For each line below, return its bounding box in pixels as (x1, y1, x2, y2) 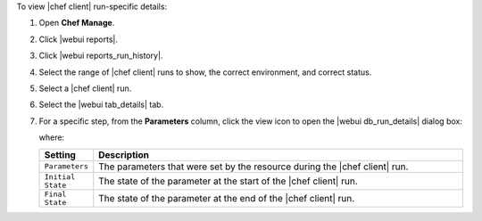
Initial (44, 172, 76, 182)
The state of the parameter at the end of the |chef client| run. (98, 192, 355, 204)
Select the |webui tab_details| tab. (38, 99, 164, 110)
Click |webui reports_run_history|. (38, 50, 163, 61)
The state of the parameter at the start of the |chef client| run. (98, 175, 358, 187)
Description (98, 148, 149, 160)
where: (38, 132, 65, 143)
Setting (44, 148, 76, 160)
